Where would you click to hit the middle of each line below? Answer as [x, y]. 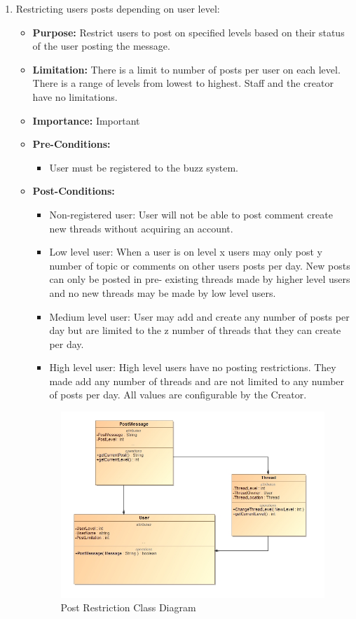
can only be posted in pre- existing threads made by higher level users [200, 279]
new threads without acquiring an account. [141, 228]
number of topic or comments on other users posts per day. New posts [200, 265]
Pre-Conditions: [71, 144]
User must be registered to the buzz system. [144, 167]
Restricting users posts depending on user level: [118, 8]
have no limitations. [75, 96]
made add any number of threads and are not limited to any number [197, 381]
